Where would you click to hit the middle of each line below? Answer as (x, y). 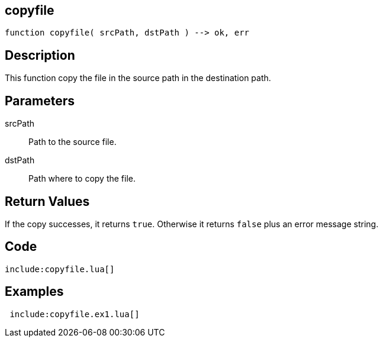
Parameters (40, 101)
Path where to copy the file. (82, 179)
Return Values (47, 201)
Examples (34, 292)
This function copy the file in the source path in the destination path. (138, 78)
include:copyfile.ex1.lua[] (75, 314)
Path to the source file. (73, 142)
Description (40, 55)
